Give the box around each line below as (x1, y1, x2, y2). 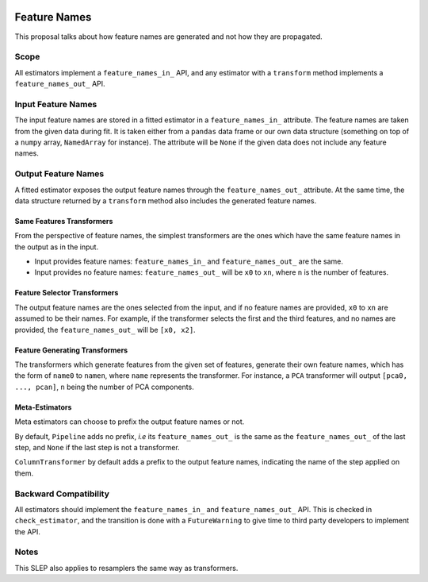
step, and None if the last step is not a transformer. (14, 442, 180, 452)
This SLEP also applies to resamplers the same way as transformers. (14, 563, 239, 572)
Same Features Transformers (14, 216, 113, 225)
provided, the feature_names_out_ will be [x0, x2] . (14, 325, 196, 334)
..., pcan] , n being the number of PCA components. (14, 382, 194, 391)
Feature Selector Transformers (14, 288, 119, 298)
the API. (14, 526, 41, 536)
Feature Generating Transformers (14, 345, 128, 355)
